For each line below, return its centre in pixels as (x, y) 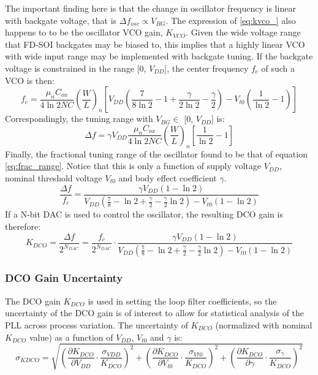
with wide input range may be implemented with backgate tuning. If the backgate (159, 56)
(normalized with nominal (264, 324)
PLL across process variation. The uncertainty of (97, 324)
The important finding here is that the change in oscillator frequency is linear (150, 8)
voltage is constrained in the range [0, (76, 68)
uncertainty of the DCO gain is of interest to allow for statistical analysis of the (155, 313)
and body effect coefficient (168, 177)
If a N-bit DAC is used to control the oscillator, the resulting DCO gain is (144, 214)
